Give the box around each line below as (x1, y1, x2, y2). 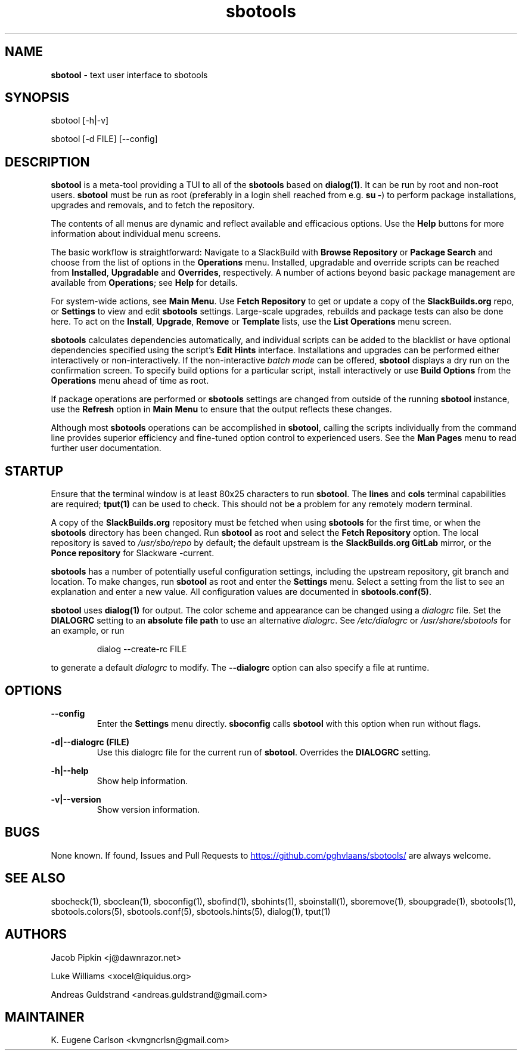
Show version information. (97, 804, 200, 815)
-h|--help (51, 765, 89, 776)
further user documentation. (51, 443, 161, 454)
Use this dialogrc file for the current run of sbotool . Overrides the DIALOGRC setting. (97, 746, 431, 757)
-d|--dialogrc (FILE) (51, 736, 130, 747)
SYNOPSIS (5, 90, 70, 106)
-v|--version (51, 794, 101, 804)
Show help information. (97, 775, 188, 786)
